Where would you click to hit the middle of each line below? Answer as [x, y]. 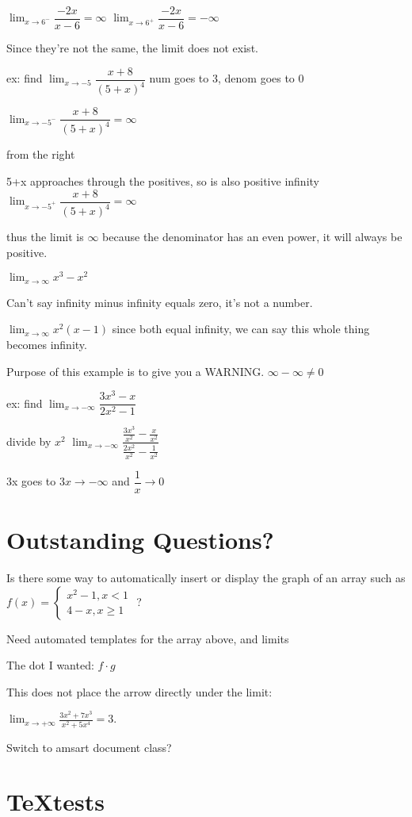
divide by [29, 441]
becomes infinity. [47, 344]
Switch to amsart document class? [89, 747]
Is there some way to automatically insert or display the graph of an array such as [206, 578]
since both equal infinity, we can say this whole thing [241, 329]
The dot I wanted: [50, 665]
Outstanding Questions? [140, 540]
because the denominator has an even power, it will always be [252, 237]
